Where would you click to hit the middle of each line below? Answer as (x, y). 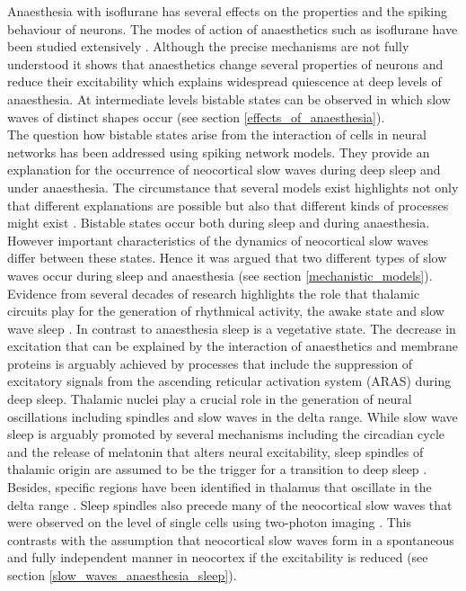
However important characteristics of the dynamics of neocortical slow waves (218, 240)
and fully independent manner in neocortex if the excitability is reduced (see (218, 557)
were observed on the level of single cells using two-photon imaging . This (209, 522)
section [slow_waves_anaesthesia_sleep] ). (122, 575)
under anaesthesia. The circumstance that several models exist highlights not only (233, 187)
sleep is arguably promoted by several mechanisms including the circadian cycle (226, 434)
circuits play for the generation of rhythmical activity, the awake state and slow (226, 311)
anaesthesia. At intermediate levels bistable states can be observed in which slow (229, 98)
